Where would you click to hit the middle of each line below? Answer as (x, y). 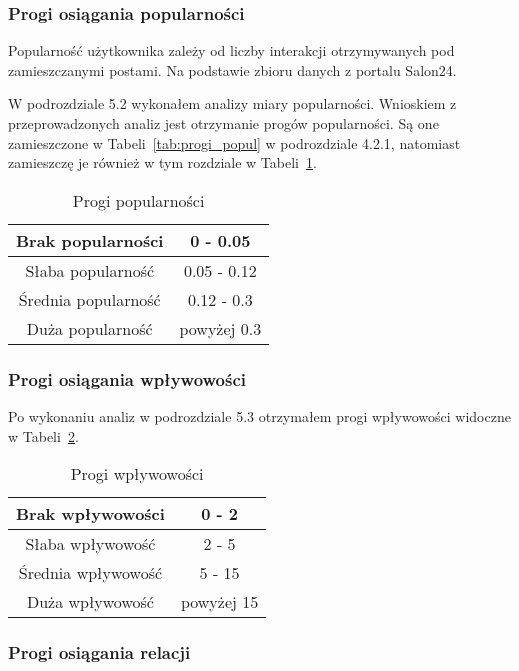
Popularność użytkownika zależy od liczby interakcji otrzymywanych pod (231, 50)
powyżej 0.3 (220, 328)
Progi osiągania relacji (99, 652)
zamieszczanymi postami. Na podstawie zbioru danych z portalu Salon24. (232, 69)
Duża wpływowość (90, 602)
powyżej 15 (219, 602)
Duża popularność (89, 328)
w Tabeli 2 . (43, 435)
